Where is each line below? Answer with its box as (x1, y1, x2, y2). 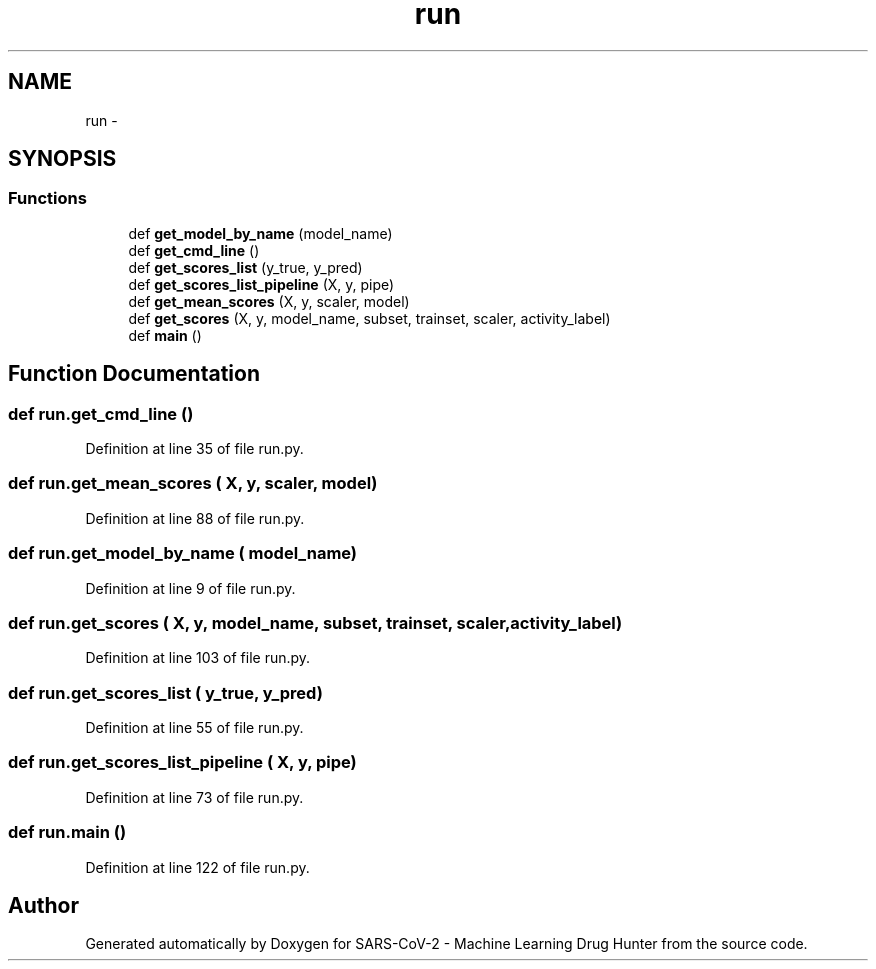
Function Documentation (8, 361, 260, 387)
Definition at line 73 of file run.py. (85, 788, 304, 806)
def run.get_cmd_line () (8, 403, 194, 424)
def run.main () (8, 822, 127, 843)
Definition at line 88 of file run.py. (85, 509, 305, 527)
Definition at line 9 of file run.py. (85, 579, 296, 597)
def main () (128, 326, 202, 344)
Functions (8, 188, 87, 209)
